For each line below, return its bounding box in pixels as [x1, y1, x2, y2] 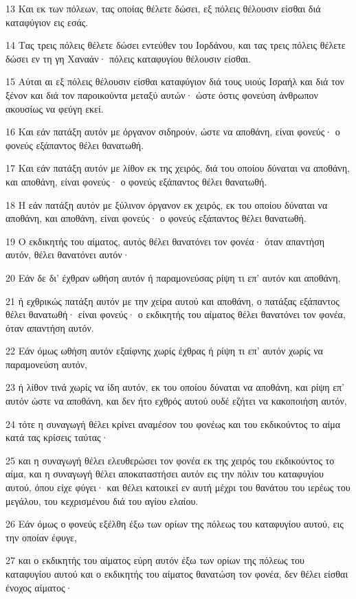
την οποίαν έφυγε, [5, 530, 77, 544]
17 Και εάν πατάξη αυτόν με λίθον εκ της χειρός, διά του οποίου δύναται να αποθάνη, [5, 161, 350, 175]
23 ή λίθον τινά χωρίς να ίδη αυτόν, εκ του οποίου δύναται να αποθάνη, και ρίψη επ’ [5, 380, 344, 394]
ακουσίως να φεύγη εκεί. [5, 101, 104, 115]
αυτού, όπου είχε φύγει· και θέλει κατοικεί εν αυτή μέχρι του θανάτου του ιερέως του [5, 480, 351, 495]
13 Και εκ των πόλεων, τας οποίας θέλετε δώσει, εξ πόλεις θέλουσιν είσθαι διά [5, 1, 321, 15]
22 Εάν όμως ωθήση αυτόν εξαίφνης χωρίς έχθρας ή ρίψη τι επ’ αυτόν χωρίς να [5, 343, 323, 358]
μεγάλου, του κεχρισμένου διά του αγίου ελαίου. [5, 493, 199, 508]
